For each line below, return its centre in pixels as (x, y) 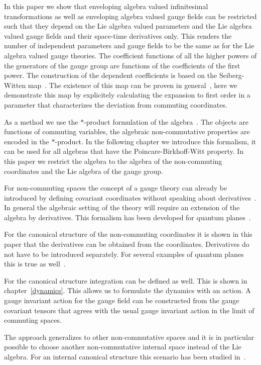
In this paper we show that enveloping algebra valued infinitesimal (106, 6)
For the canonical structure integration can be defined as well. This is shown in (126, 280)
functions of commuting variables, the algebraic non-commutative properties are (127, 131)
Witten (15, 85)
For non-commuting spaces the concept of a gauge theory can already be (116, 188)
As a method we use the (41, 121)
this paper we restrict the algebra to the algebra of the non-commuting (113, 161)
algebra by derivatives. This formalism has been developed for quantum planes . (127, 217)
